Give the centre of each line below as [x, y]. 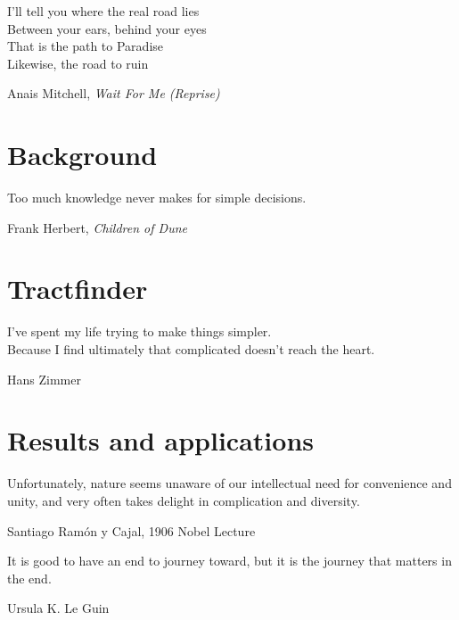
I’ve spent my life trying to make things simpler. [139, 331]
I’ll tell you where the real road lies [103, 11]
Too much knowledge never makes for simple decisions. [157, 198]
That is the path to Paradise [85, 46]
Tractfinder [78, 289]
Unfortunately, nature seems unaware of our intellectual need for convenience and [229, 483]
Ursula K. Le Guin [58, 608]
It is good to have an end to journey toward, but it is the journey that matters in [229, 561]
